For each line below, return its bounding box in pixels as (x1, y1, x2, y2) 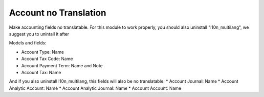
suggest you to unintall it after (9, 31, 69, 37)
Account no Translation (9, 7, 107, 18)
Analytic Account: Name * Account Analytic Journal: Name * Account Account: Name (9, 85, 181, 91)
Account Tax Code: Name (21, 56, 73, 62)
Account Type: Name (21, 49, 64, 55)
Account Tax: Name (21, 69, 61, 75)
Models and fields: (9, 40, 46, 46)
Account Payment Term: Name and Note (21, 62, 103, 68)
